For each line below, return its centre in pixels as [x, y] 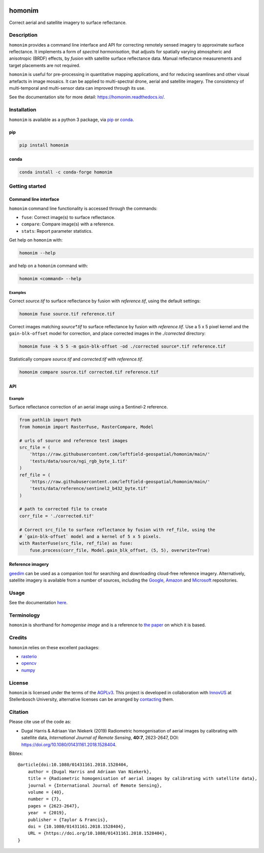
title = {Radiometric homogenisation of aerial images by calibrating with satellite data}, [143, 779]
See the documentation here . [38, 603]
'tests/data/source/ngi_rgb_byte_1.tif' [79, 461]
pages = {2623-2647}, [54, 806]
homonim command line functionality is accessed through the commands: [83, 208]
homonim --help [37, 253]
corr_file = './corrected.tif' [57, 516]
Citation [19, 712]
